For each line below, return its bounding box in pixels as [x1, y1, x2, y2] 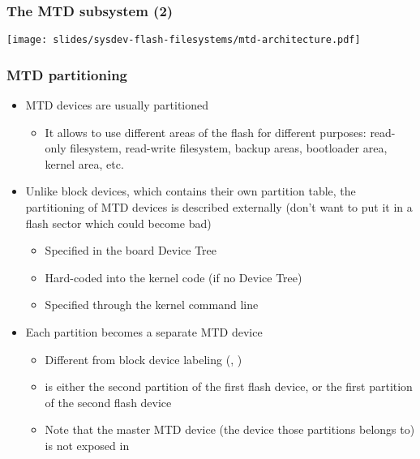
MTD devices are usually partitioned [25, 97, 209, 114]
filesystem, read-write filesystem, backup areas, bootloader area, [70, 139, 388, 157]
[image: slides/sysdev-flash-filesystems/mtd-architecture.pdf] [6, 34, 361, 46]
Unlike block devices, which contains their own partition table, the [25, 182, 356, 199]
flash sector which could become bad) [25, 214, 212, 231]
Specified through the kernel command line [45, 296, 259, 313]
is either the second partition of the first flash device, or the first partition [45, 378, 413, 395]
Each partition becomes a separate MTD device [25, 324, 263, 341]
